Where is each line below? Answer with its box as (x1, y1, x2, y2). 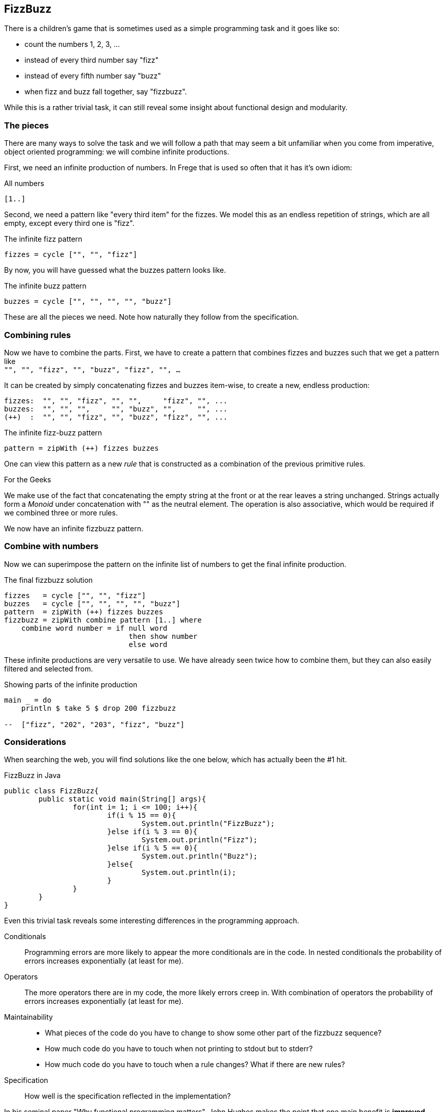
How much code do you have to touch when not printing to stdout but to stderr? (45, 1044, 313, 1053)
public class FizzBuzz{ (4, 787, 99, 795)
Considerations (4, 737, 66, 747)
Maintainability (4, 1013, 53, 1022)
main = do (4, 695, 51, 704)
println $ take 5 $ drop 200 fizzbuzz (21, 704, 176, 712)
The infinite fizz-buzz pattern (4, 428, 102, 437)
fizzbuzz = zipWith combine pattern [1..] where (4, 615, 202, 624)
